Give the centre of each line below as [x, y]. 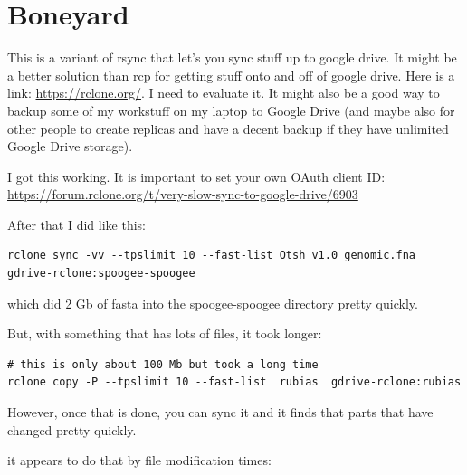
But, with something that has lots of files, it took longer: [165, 333]
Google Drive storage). [70, 146]
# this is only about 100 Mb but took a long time [163, 364]
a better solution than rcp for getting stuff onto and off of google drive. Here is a [231, 75]
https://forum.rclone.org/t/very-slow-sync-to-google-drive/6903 [183, 194]
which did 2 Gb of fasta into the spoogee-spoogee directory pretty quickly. [213, 303]
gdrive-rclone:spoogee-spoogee [101, 274]
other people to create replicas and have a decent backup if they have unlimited [228, 128]
